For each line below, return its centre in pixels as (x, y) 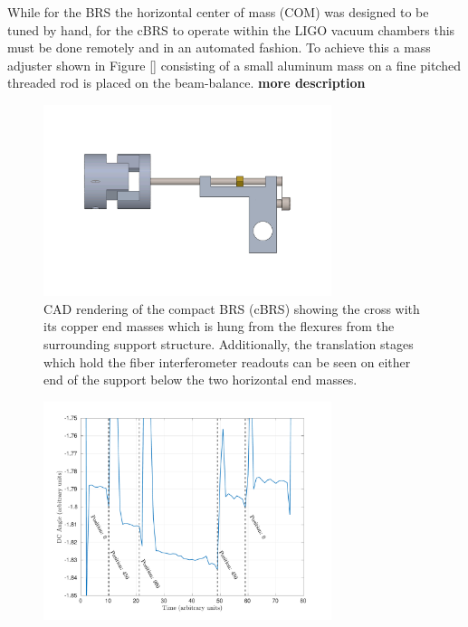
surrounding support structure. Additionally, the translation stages (229, 343)
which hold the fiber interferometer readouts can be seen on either (227, 361)
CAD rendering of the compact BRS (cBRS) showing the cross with (232, 308)
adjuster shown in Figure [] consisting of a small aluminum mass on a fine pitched (234, 65)
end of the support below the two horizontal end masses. (201, 380)
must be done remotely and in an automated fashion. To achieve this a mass (219, 47)
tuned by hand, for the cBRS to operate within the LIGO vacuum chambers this (231, 29)
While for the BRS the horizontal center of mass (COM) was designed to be (218, 12)
